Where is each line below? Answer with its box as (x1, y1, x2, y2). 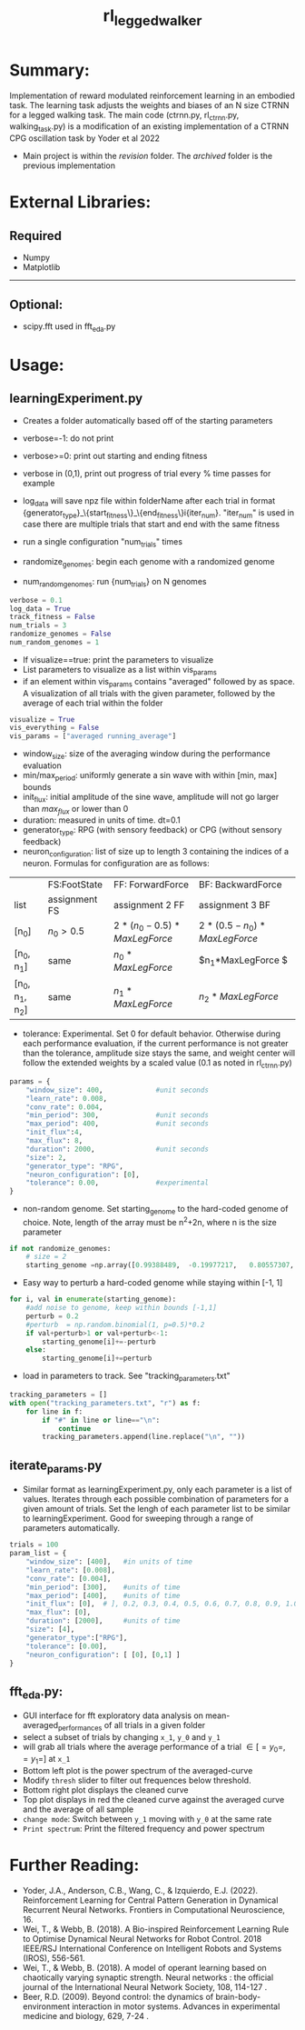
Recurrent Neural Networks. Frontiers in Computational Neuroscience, (22, 1904, 286, 1915)
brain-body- (215, 1991, 261, 2002)
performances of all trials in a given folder (57, 1720, 206, 1733)
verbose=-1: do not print (22, 433, 114, 444)
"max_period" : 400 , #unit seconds (25, 1119, 209, 1128)
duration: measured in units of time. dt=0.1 (22, 815, 181, 825)
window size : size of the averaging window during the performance (22, 748, 271, 761)
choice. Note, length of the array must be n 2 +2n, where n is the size (22, 1215, 277, 1227)
